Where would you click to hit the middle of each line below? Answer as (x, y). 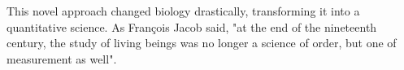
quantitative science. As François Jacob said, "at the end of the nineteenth (192, 26)
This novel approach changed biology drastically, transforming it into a (183, 11)
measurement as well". (62, 58)
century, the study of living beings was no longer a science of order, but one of (202, 43)
